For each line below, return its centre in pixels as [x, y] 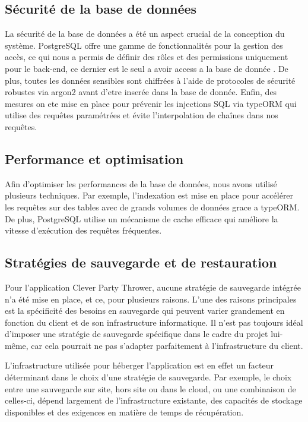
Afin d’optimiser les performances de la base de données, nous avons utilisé [141, 183]
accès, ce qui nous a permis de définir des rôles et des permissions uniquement [147, 57]
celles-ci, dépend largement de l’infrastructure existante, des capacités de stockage [154, 400]
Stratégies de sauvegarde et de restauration [141, 262]
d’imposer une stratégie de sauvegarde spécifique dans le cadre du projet [136, 334]
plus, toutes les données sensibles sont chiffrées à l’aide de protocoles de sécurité [150, 80]
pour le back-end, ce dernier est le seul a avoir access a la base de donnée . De [147, 68]
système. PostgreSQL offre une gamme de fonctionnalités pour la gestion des [144, 45]
